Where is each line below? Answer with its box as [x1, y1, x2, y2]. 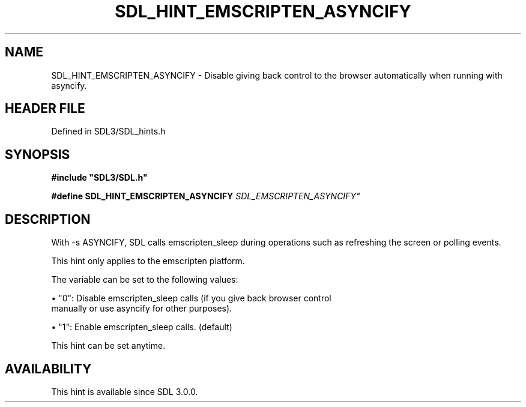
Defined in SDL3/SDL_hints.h [51, 126, 166, 137]
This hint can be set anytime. [51, 340, 166, 351]
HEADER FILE [5, 101, 85, 116]
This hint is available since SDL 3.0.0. [51, 386, 198, 397]
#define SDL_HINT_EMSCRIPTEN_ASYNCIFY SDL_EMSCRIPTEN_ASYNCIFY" [51, 191, 360, 202]
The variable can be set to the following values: [51, 274, 238, 285]
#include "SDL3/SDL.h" [51, 172, 148, 183]
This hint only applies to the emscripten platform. [51, 256, 245, 267]
